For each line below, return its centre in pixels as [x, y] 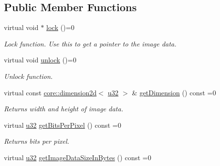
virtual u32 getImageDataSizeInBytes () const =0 [78, 157]
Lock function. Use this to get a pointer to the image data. [90, 43]
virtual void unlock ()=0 [40, 60]
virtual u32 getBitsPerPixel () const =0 [63, 125]
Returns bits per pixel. [37, 141]
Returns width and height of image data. [64, 109]
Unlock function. [28, 76]
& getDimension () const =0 [174, 92]
